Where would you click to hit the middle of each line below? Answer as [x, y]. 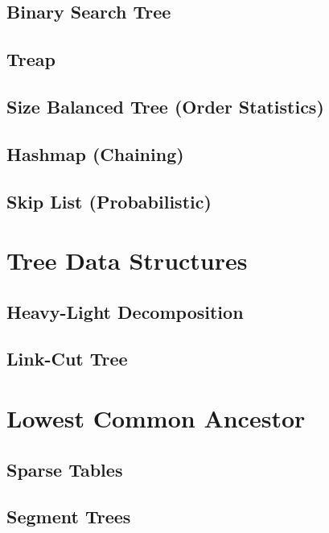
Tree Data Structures [127, 260]
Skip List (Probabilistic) [109, 201]
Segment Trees [69, 516]
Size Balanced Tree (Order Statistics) [165, 106]
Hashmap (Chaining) [95, 153]
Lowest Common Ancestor [156, 418]
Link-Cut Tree [67, 359]
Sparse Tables [65, 469]
